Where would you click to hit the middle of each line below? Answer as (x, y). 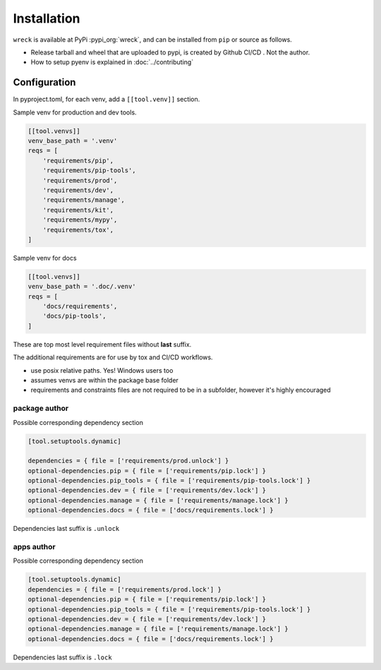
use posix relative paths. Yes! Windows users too (102, 370)
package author (41, 408)
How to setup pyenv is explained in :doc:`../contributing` (112, 62)
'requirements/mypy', (80, 220)
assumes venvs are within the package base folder (105, 380)
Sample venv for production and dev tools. (75, 112)
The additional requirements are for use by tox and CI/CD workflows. (113, 357)
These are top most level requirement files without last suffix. (102, 344)
